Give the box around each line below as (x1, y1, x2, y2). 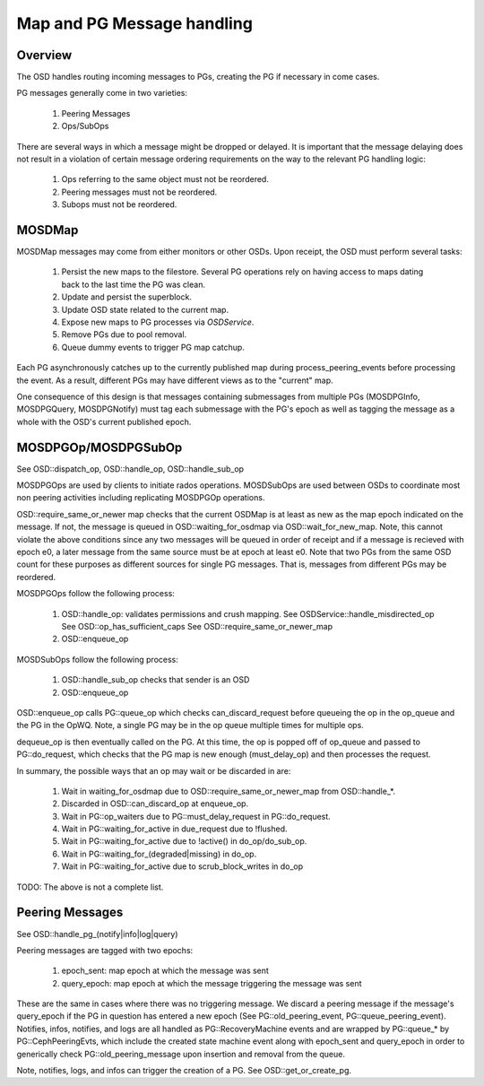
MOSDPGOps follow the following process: (16, 588, 175, 599)
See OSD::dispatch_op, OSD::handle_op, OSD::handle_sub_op (16, 463, 245, 474)
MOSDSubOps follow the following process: (16, 654, 179, 665)
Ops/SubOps (61, 121, 109, 132)
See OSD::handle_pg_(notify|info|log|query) (16, 928, 178, 939)
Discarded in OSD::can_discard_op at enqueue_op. (61, 798, 249, 809)
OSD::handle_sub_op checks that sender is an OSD (61, 674, 250, 685)
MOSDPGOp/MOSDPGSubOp (16, 439, 183, 455)
